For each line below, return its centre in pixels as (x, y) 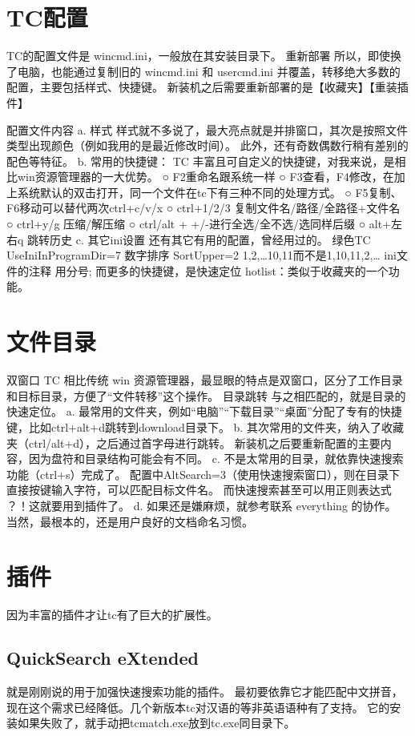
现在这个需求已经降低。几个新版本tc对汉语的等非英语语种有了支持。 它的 (198, 707)
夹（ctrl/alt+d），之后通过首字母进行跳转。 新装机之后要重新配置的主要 (193, 442)
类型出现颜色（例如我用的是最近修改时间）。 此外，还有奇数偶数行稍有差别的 (207, 145)
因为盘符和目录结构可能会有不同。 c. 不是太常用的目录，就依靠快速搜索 (216, 458)
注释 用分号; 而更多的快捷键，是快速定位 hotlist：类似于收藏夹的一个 (208, 270)
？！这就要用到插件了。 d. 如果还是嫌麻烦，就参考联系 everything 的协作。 (201, 505)
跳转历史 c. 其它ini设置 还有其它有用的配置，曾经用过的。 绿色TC (199, 239)
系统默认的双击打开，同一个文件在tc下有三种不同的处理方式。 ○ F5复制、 (210, 192)
